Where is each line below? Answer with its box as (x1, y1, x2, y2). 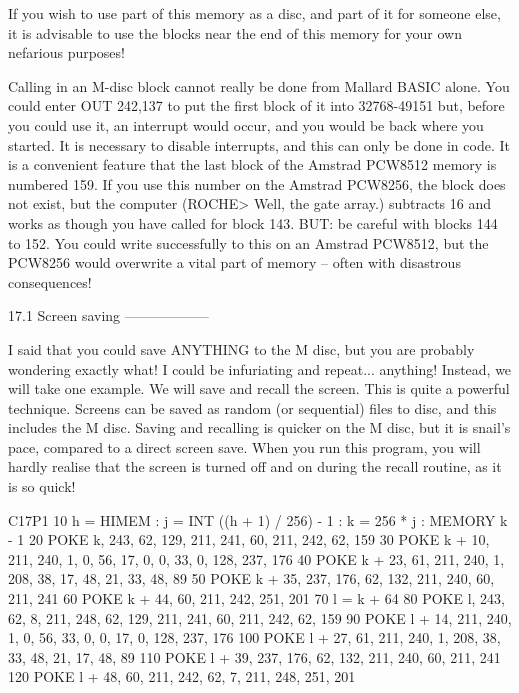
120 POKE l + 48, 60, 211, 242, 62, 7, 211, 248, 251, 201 (8, 666, 356, 687)
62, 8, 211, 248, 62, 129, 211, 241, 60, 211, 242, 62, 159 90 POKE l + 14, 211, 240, (8, 607, 512, 628)
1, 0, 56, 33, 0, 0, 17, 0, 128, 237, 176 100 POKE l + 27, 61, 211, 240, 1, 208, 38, (8, 627, 501, 648)
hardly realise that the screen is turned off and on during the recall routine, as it (8, 456, 502, 477)
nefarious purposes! (8, 42, 125, 63)
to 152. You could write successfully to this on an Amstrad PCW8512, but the (8, 232, 489, 253)
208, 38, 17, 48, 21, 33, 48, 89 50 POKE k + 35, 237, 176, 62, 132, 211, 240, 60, (8, 568, 495, 589)
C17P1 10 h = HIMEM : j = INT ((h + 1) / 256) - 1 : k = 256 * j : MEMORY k (8, 509, 508, 530)
